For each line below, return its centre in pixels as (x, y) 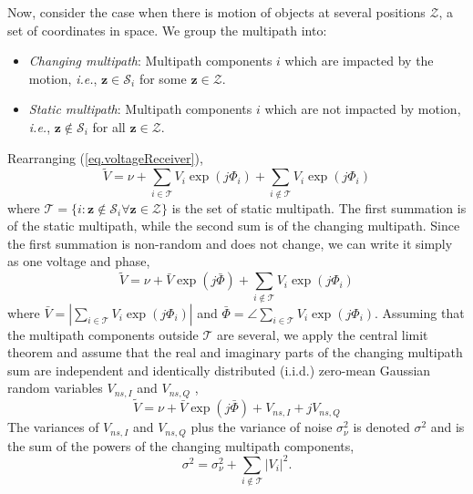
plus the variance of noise (262, 427)
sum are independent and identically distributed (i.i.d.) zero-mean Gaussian (219, 370)
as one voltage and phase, (79, 261)
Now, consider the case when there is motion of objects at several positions (216, 12)
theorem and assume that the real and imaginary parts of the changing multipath (235, 352)
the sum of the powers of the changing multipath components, (181, 445)
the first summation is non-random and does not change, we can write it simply (230, 243)
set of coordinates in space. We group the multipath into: (167, 30)
